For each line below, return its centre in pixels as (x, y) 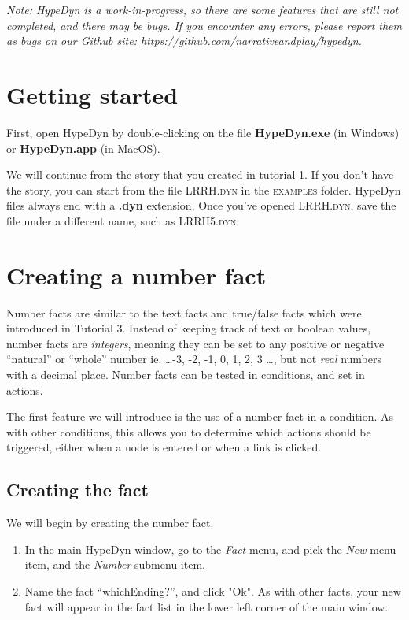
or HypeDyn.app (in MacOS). (83, 148)
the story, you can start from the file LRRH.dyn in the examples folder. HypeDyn (204, 189)
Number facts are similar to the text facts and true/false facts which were (184, 312)
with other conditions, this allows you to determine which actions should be (189, 431)
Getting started (92, 94)
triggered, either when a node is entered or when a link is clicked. (164, 447)
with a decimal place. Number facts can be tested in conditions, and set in (186, 374)
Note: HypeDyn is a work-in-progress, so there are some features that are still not (203, 9)
